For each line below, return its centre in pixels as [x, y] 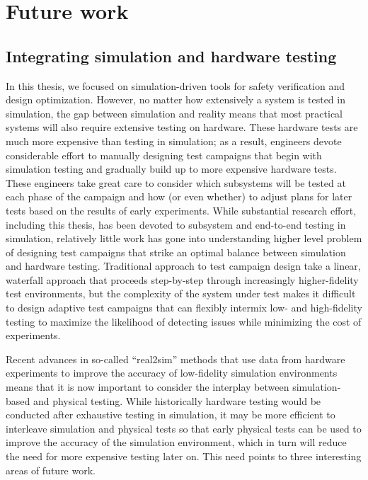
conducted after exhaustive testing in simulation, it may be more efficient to [171, 415]
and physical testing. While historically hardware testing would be [177, 400]
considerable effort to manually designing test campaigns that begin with [164, 155]
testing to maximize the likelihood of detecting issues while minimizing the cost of [184, 321]
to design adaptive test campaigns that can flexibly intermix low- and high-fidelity [184, 308]
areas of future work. [51, 470]
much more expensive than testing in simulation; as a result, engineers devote [174, 141]
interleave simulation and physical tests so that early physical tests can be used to [184, 428]
